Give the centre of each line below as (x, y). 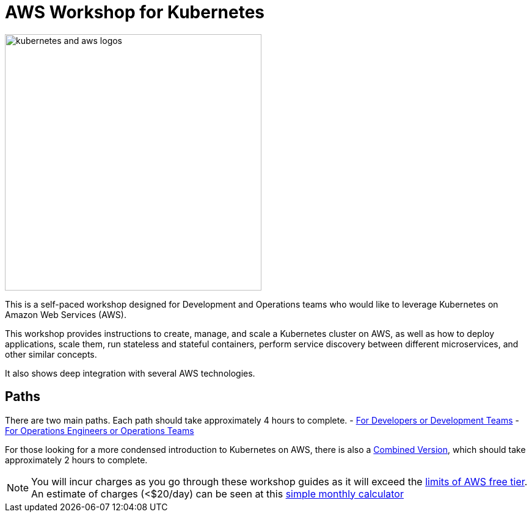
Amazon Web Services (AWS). (66, 314)
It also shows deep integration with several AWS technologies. (130, 373)
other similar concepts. (51, 354)
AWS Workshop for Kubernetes (135, 12)
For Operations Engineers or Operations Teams (100, 430)
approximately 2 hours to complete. (76, 460)
